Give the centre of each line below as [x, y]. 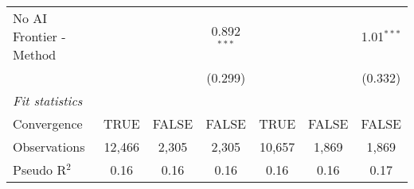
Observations [49, 147]
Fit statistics [48, 100]
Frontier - [39, 36]
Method [35, 54]
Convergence [48, 123]
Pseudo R [40, 170]
